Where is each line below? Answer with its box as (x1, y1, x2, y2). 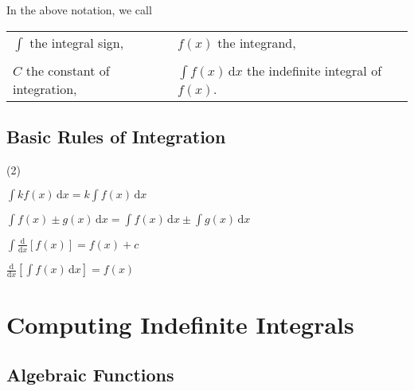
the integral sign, (29, 33, 124, 52)
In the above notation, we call (6, 2, 152, 18)
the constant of (25, 61, 110, 80)
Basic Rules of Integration (6, 123, 226, 148)
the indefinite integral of (247, 61, 382, 80)
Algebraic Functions (6, 362, 174, 387)
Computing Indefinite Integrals (6, 307, 354, 340)
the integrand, (217, 33, 296, 52)
